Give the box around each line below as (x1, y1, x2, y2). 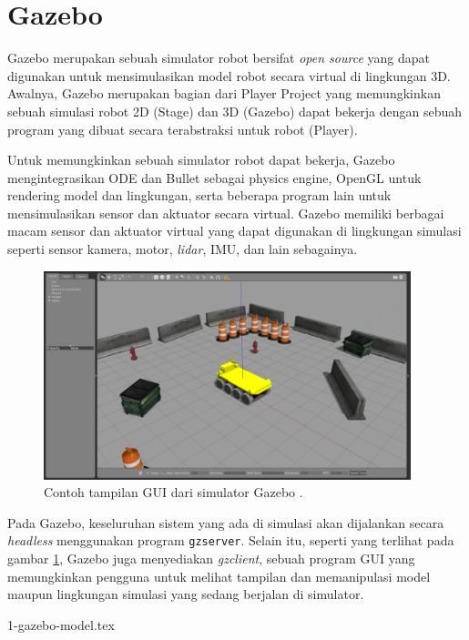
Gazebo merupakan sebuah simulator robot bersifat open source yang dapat (7, 48, 430, 67)
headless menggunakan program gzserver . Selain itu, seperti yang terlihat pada (7, 531, 454, 550)
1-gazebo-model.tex (7, 615, 115, 634)
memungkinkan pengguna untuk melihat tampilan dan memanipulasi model (7, 566, 431, 585)
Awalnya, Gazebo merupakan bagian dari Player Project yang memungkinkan (7, 84, 441, 103)
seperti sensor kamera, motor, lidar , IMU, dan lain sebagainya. (7, 239, 358, 259)
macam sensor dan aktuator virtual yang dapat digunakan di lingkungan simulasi (7, 221, 462, 240)
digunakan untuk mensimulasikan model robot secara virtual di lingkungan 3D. (7, 66, 451, 85)
